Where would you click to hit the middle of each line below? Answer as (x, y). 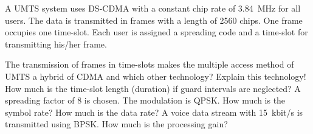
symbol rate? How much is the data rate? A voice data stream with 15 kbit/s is (154, 112)
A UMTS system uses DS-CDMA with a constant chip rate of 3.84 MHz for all (153, 8)
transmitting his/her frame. (56, 44)
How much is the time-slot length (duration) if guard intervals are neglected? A (153, 88)
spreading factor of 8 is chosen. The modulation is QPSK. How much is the (145, 100)
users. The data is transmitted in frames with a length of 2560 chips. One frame (154, 20)
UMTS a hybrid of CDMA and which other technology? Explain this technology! (156, 76)
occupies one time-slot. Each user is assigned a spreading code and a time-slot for (156, 32)
